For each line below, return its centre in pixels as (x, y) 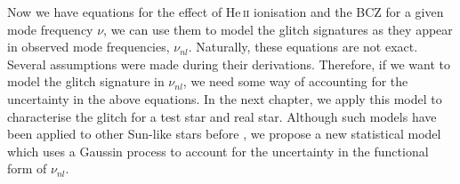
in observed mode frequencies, (89, 47)
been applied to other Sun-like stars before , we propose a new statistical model (224, 134)
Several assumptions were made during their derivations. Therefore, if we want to (229, 64)
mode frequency (50, 29)
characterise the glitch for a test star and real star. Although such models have (222, 116)
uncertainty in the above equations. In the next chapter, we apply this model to (225, 98)
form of (27, 168)
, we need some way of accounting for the (295, 81)
